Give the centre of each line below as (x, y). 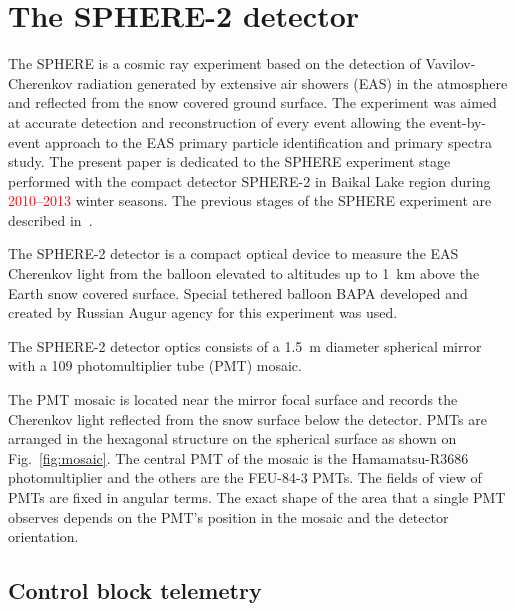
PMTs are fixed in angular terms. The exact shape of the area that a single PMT (257, 497)
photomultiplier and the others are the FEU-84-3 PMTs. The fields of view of (245, 477)
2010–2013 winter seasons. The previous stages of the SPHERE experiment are (250, 200)
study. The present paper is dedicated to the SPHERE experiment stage (229, 161)
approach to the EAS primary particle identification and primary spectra (268, 141)
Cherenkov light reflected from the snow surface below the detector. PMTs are (247, 418)
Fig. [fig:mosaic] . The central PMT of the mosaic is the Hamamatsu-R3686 (238, 457)
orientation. (43, 536)
